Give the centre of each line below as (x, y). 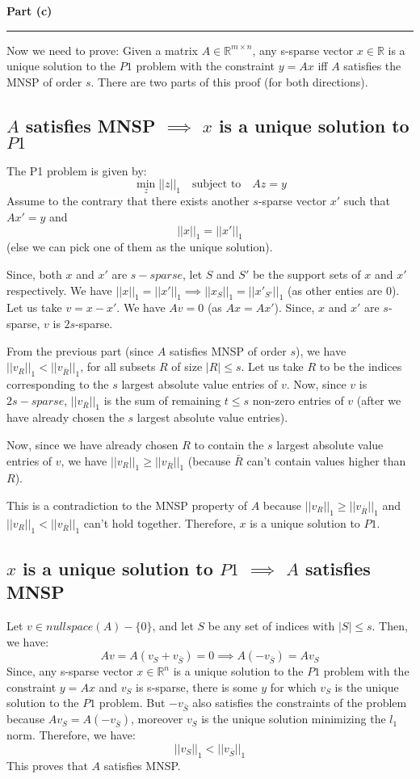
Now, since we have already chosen (92, 444)
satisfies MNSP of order (228, 350)
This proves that (47, 765)
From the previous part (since (80, 350)
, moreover (157, 719)
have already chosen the (65, 417)
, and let (173, 626)
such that (367, 201)
